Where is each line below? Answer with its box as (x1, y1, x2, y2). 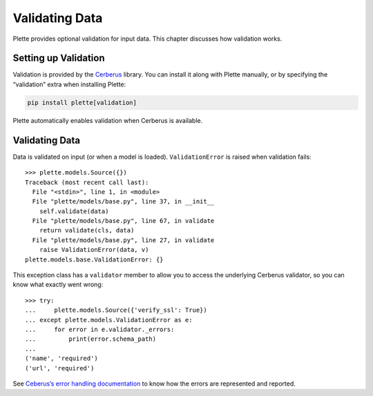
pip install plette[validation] (27, 99, 137, 106)
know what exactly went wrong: (12, 280, 104, 289)
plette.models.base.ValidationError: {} (25, 255, 164, 264)
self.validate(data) (39, 207, 109, 215)
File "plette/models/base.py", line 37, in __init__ (32, 197, 215, 206)
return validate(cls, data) (39, 226, 135, 235)
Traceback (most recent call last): (25, 178, 149, 186)
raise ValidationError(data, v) (39, 246, 149, 254)
